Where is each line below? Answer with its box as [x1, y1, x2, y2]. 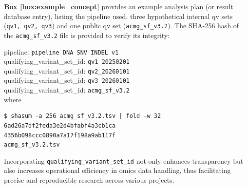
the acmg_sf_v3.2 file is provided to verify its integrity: [4, 30, 170, 40]
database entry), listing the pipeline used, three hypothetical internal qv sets [4, 11, 233, 21]
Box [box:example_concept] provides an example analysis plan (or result [4, 1, 233, 11]
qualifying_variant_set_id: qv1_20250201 [4, 56, 130, 66]
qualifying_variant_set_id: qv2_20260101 [4, 65, 130, 75]
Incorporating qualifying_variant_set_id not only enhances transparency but [4, 155, 244, 166]
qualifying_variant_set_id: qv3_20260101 [4, 75, 130, 85]
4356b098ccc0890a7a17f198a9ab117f [4, 132, 116, 139]
